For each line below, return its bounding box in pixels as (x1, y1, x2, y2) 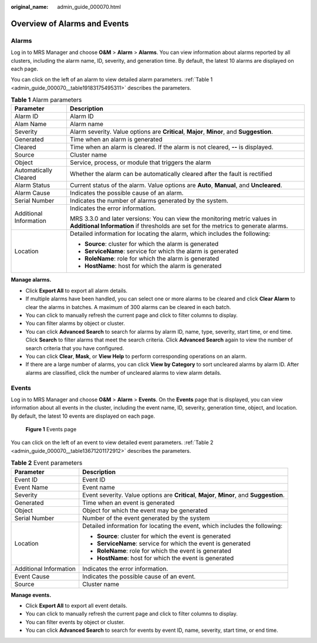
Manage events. (11, 591, 52, 598)
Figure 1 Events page (25, 426, 77, 433)
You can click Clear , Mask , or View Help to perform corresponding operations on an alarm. (25, 353, 247, 360)
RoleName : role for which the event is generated (97, 546, 232, 554)
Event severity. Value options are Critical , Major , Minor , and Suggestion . (82, 490, 285, 499)
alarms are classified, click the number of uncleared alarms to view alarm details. (25, 369, 222, 376)
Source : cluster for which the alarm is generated (84, 240, 219, 248)
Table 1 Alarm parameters (11, 96, 82, 104)
